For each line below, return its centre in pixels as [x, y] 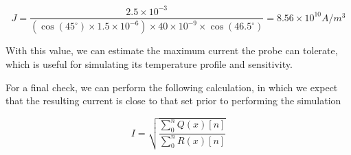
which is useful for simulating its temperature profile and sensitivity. [149, 64]
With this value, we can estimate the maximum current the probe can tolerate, [172, 50]
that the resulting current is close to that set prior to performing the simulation [173, 100]
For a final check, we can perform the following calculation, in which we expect [172, 87]
